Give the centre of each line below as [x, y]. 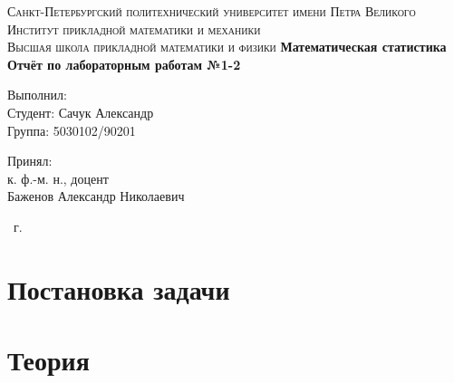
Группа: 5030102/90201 [72, 130]
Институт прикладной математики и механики [134, 29]
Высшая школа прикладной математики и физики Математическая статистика [227, 47]
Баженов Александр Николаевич [96, 196]
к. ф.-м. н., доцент [58, 178]
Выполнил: [37, 95]
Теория [48, 360]
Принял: [30, 161]
